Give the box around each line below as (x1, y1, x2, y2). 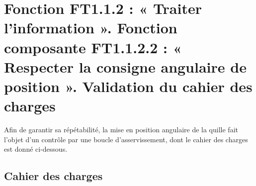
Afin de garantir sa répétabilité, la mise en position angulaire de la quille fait (4, 124, 238, 135)
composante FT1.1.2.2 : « (4, 37, 182, 57)
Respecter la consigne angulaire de (4, 56, 247, 77)
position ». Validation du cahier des (4, 76, 253, 96)
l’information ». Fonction (4, 17, 177, 38)
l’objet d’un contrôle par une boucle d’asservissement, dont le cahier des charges (4, 134, 248, 144)
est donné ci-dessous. (4, 144, 68, 154)
